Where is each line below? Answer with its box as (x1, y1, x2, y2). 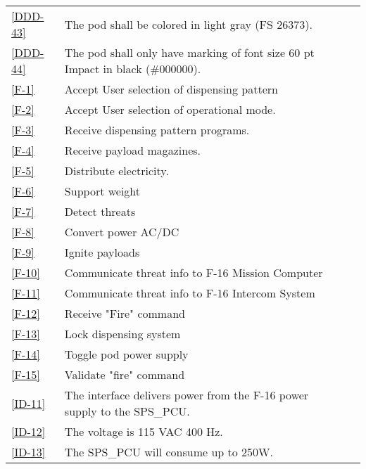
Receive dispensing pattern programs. (64, 122, 250, 138)
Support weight (64, 183, 141, 199)
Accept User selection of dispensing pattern (64, 81, 278, 97)
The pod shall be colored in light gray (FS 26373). (64, 15, 313, 32)
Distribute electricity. (64, 162, 169, 179)
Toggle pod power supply (64, 346, 189, 362)
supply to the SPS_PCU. (64, 403, 190, 419)
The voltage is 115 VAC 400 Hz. (64, 423, 223, 439)
